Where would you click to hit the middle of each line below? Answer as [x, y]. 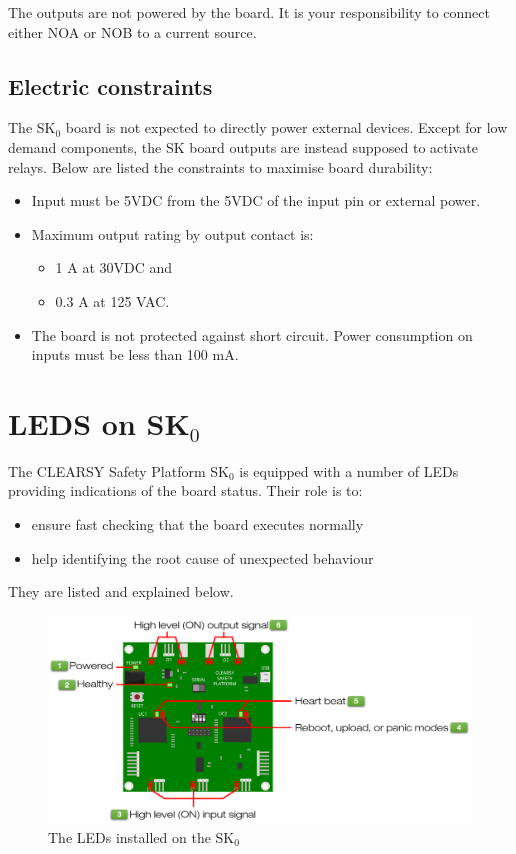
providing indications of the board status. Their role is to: [185, 490]
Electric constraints [110, 85]
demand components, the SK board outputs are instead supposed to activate [243, 146]
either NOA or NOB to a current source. [132, 31]
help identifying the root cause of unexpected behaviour [202, 557]
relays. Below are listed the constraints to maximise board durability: [220, 166]
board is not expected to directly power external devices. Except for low [286, 127]
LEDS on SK [99, 422]
